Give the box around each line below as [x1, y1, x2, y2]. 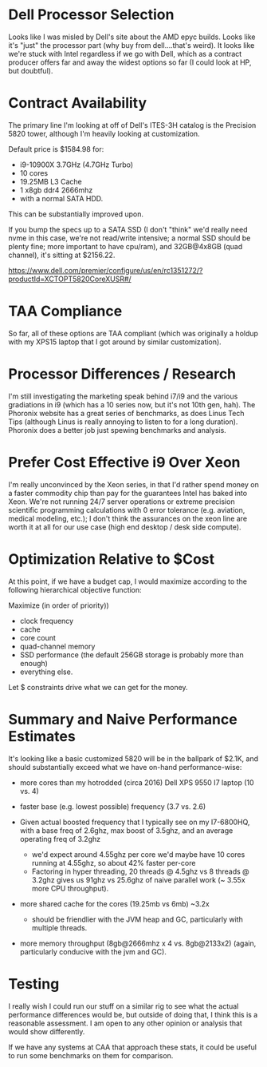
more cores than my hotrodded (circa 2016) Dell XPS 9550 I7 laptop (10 [19, 777, 254, 787]
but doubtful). [8, 65, 53, 75]
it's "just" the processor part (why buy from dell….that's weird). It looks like [8, 40, 255, 50]
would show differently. [8, 1026, 85, 1036]
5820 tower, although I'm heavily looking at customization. [8, 129, 201, 138]
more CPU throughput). [31, 883, 109, 893]
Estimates [8, 727, 76, 745]
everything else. [19, 667, 73, 676]
